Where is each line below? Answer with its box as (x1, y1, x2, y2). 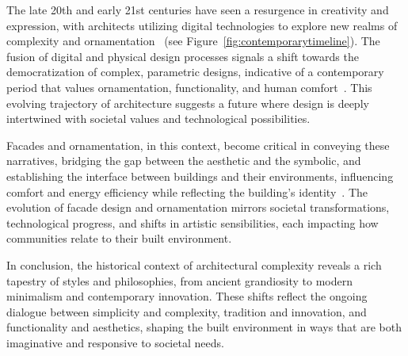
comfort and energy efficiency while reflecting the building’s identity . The (6, 183, 368, 200)
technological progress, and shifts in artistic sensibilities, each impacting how (6, 214, 379, 231)
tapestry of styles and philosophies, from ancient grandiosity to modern (6, 272, 353, 289)
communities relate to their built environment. (6, 230, 232, 247)
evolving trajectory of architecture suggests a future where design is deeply (6, 94, 369, 111)
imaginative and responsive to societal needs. (6, 334, 224, 350)
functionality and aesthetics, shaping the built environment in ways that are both (6, 319, 402, 335)
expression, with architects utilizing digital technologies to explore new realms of (6, 17, 398, 33)
